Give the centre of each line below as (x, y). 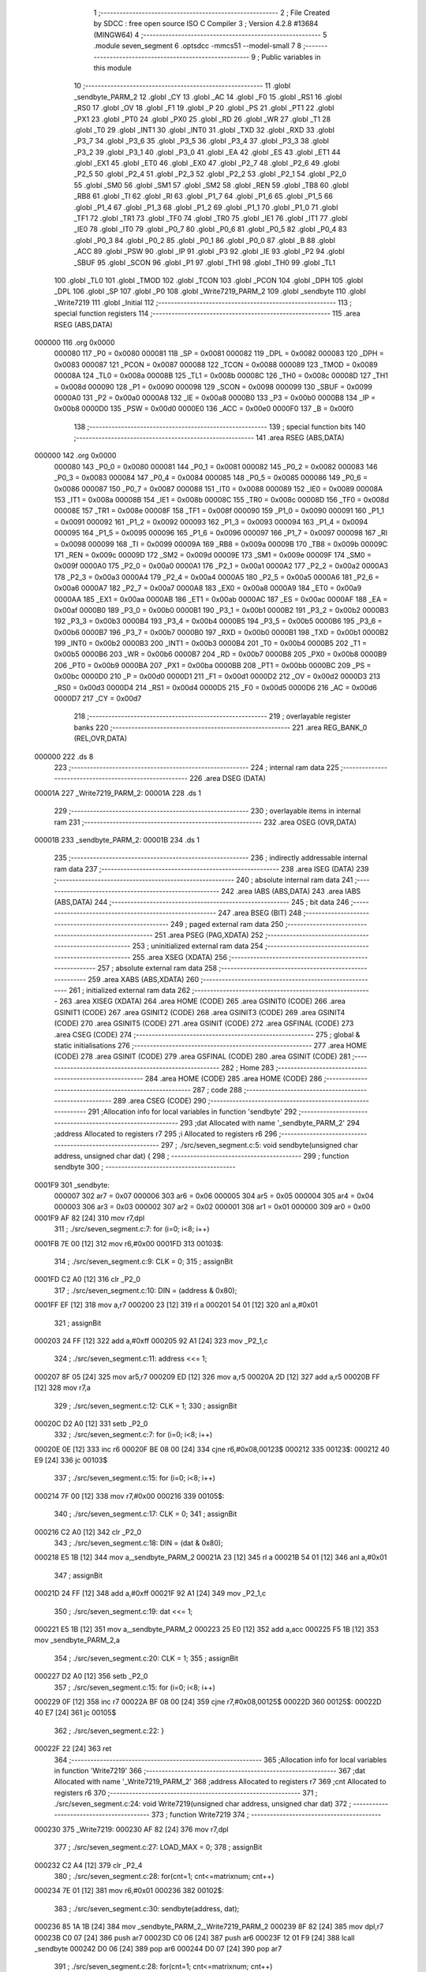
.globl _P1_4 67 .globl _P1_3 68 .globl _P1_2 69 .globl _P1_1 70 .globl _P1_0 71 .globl (206, 207)
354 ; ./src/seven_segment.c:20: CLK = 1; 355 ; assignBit (146, 1658)
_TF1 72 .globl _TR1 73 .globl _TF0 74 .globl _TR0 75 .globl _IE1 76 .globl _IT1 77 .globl (211, 218)
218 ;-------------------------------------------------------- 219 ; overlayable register (212, 716)
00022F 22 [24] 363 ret (73, 1749)
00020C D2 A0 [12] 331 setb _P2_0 (91, 1423)
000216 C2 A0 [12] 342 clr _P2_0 (88, 1532)
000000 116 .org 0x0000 (75, 342)
